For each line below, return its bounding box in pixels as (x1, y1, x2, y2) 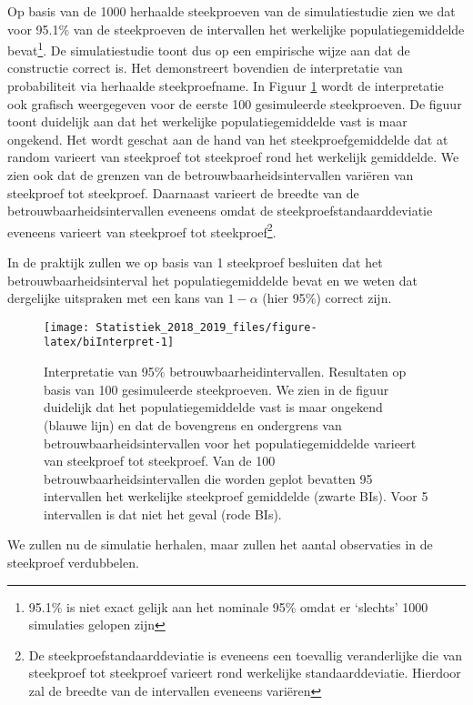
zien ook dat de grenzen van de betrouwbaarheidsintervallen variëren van (7, 166, 414, 184)
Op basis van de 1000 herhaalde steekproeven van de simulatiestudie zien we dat (7, 2, 456, 20)
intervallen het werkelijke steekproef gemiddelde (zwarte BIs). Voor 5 (44, 487, 428, 506)
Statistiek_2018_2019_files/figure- (96, 320, 317, 334)
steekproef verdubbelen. (7, 553, 139, 572)
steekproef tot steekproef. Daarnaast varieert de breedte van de (7, 183, 359, 202)
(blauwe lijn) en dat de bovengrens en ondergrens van (44, 415, 342, 434)
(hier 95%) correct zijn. (262, 288, 392, 307)
